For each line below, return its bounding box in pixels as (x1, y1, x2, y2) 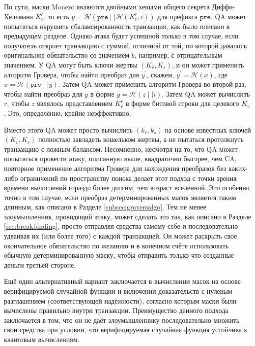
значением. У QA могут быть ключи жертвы (4, 59, 138, 69)
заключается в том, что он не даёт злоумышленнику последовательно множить (4, 314, 240, 325)
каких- (228, 163, 248, 173)
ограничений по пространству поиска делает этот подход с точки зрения (20, 173, 237, 183)
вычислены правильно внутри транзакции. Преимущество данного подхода (4, 305, 228, 315)
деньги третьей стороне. (4, 259, 76, 270)
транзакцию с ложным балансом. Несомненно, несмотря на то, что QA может (4, 143, 238, 154)
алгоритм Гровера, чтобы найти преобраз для (4, 69, 139, 79)
